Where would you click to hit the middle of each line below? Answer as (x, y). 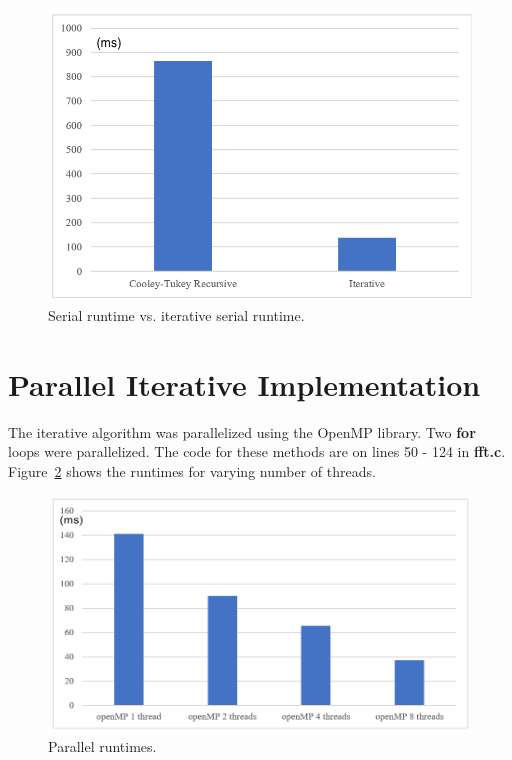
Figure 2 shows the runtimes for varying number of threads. (192, 470)
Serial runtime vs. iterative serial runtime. (176, 314)
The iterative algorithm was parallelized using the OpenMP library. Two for (242, 431)
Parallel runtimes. (102, 746)
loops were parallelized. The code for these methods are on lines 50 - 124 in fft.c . (257, 451)
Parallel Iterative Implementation (244, 383)
